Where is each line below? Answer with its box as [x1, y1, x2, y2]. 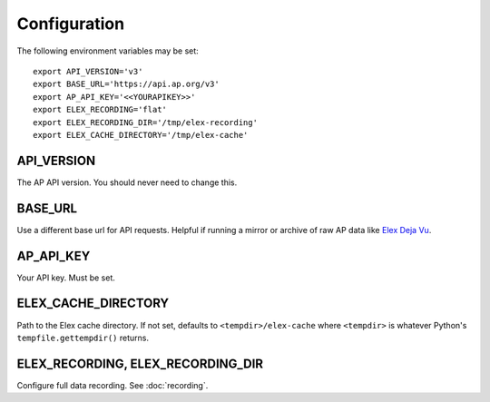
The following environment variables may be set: [16, 45, 199, 56]
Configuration [16, 14, 125, 34]
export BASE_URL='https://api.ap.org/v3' [33, 79, 220, 90]
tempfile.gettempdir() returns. [16, 332, 150, 343]
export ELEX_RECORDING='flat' [33, 104, 168, 115]
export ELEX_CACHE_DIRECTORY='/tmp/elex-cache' [33, 130, 249, 140]
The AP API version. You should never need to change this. [16, 177, 238, 188]
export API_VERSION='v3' [33, 66, 143, 76]
